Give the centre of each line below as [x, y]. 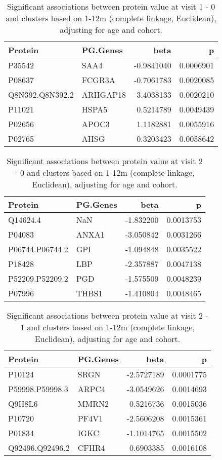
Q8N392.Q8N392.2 [41, 94]
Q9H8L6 [23, 404]
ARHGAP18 [104, 94]
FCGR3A [98, 80]
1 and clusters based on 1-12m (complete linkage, [107, 327]
